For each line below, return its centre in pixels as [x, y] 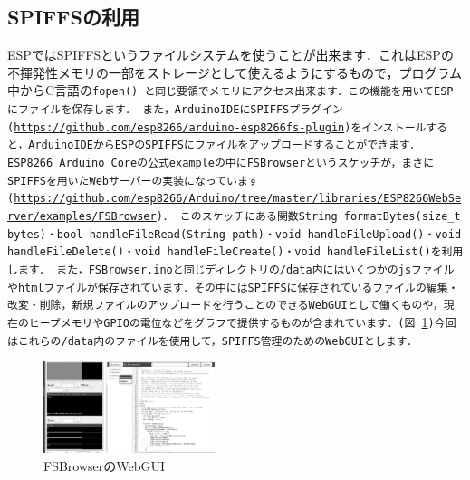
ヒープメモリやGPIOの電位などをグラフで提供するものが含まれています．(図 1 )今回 [242, 321]
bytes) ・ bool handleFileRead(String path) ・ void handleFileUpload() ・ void [235, 234]
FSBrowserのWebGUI [105, 465]
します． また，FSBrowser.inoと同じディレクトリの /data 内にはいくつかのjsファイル [231, 269]
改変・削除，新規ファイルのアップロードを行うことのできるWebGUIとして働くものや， [225, 306]
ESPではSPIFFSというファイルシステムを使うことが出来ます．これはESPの [230, 55]
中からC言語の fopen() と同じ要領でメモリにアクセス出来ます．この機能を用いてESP [230, 90]
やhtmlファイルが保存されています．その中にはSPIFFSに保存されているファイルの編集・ [233, 288]
